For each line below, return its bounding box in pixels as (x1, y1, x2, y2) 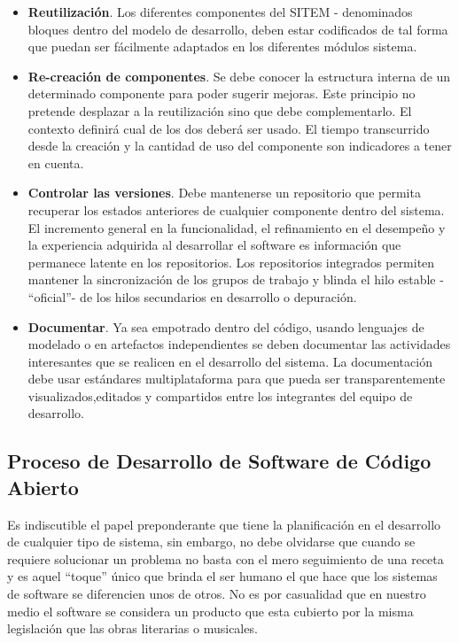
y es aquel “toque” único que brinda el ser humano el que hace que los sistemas (7, 567, 438, 585)
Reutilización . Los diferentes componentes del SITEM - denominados (27, 3, 413, 20)
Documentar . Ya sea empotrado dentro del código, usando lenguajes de (27, 317, 424, 336)
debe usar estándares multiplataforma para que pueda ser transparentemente (27, 369, 446, 388)
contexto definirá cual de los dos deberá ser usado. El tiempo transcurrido (27, 119, 430, 137)
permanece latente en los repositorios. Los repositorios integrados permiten (27, 252, 435, 271)
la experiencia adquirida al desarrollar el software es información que (27, 236, 401, 254)
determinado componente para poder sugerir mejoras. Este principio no (27, 84, 416, 103)
